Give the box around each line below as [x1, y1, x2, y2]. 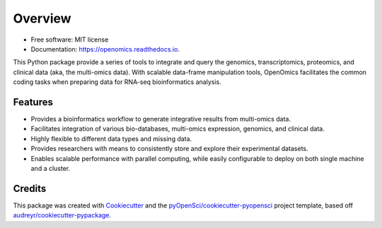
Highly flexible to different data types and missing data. [30, 134, 192, 143]
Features [13, 96, 53, 108]
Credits [13, 182, 47, 194]
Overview [13, 11, 71, 26]
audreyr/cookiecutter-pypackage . [13, 211, 112, 220]
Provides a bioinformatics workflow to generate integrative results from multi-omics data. [30, 115, 291, 124]
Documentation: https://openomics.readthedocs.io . [30, 44, 180, 53]
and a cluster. [30, 164, 71, 172]
